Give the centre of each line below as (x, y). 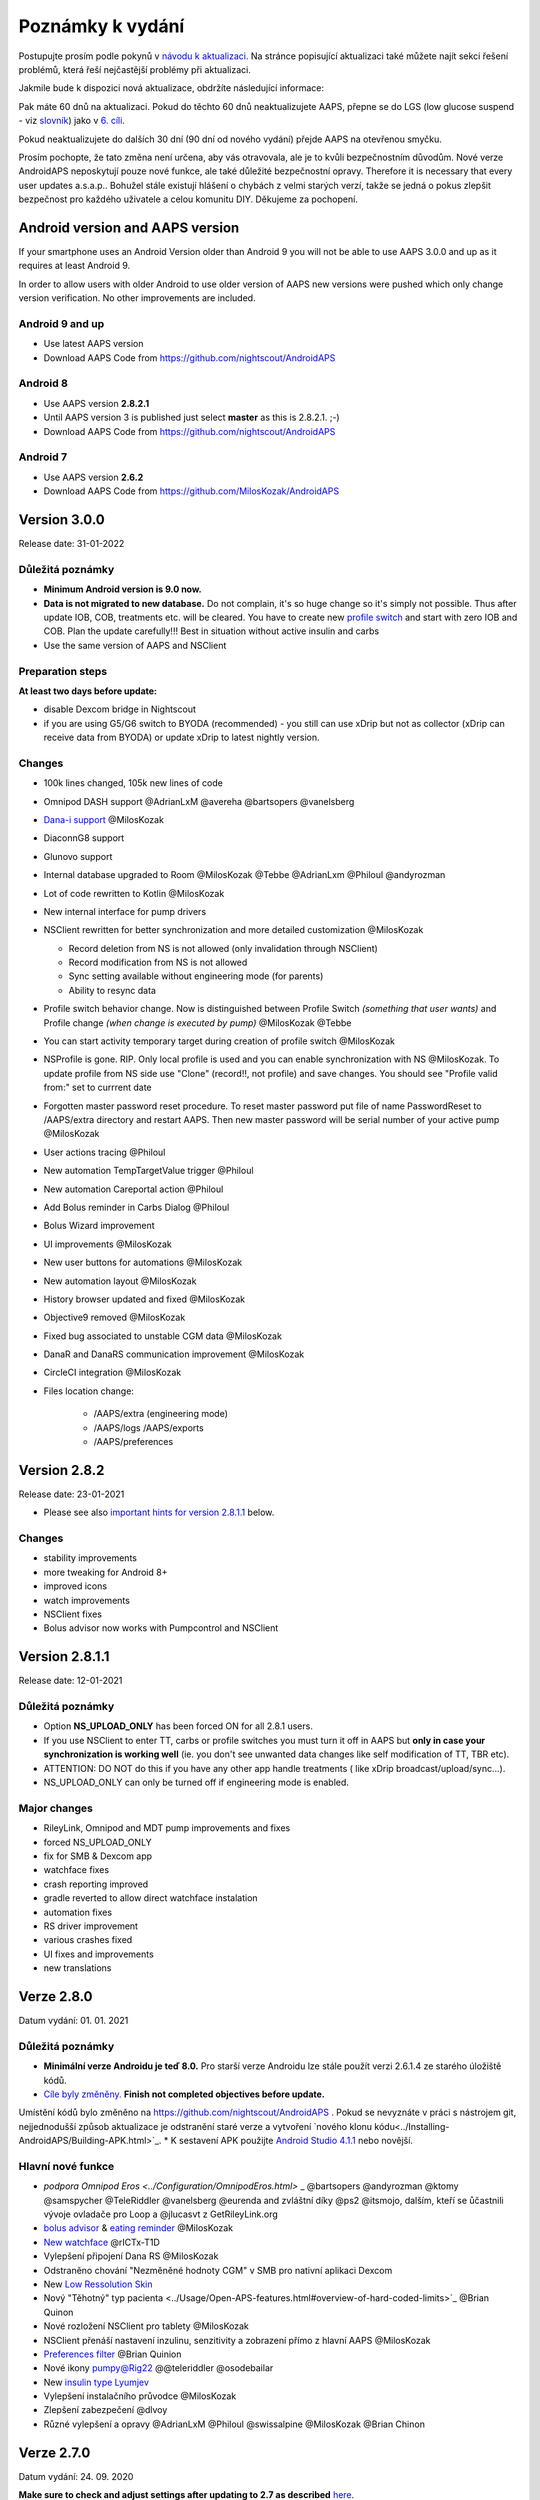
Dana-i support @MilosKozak (104, 819)
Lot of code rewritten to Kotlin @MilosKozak (134, 893)
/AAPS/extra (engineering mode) (161, 1414)
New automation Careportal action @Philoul (133, 1189)
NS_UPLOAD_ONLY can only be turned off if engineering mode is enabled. (196, 1782)
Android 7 (43, 457)
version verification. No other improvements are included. (137, 298)
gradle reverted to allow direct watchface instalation (151, 1898)
